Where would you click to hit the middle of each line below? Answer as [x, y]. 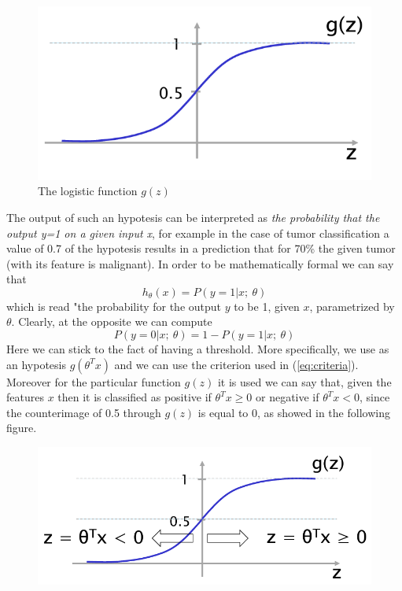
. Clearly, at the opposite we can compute [112, 321]
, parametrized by [352, 306]
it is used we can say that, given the [304, 381]
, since [374, 397]
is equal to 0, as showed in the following [294, 412]
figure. [22, 428]
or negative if [287, 397]
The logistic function [88, 191]
